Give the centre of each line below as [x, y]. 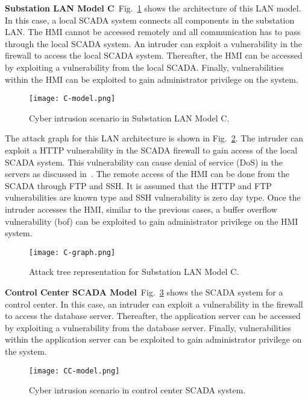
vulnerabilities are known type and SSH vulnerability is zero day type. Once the [153, 197]
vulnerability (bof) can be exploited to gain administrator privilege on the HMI [152, 221]
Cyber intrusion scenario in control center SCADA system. [137, 390]
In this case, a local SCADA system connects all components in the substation [150, 20]
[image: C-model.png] [72, 99]
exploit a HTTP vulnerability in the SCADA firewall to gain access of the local [151, 150]
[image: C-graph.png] [72, 252]
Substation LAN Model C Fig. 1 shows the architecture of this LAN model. [153, 8]
